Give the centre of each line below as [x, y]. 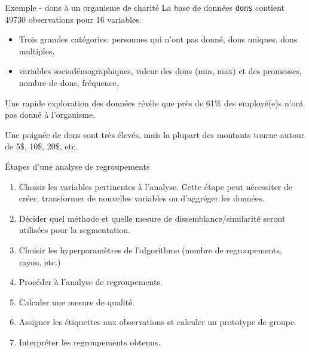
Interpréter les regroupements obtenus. [90, 342]
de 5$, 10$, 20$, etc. [42, 146]
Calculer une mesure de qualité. [77, 302]
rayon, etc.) [40, 261]
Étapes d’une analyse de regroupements [77, 166]
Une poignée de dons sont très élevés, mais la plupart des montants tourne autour [155, 134]
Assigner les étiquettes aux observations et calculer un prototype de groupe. [157, 322]
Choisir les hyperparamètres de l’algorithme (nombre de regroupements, [150, 250]
